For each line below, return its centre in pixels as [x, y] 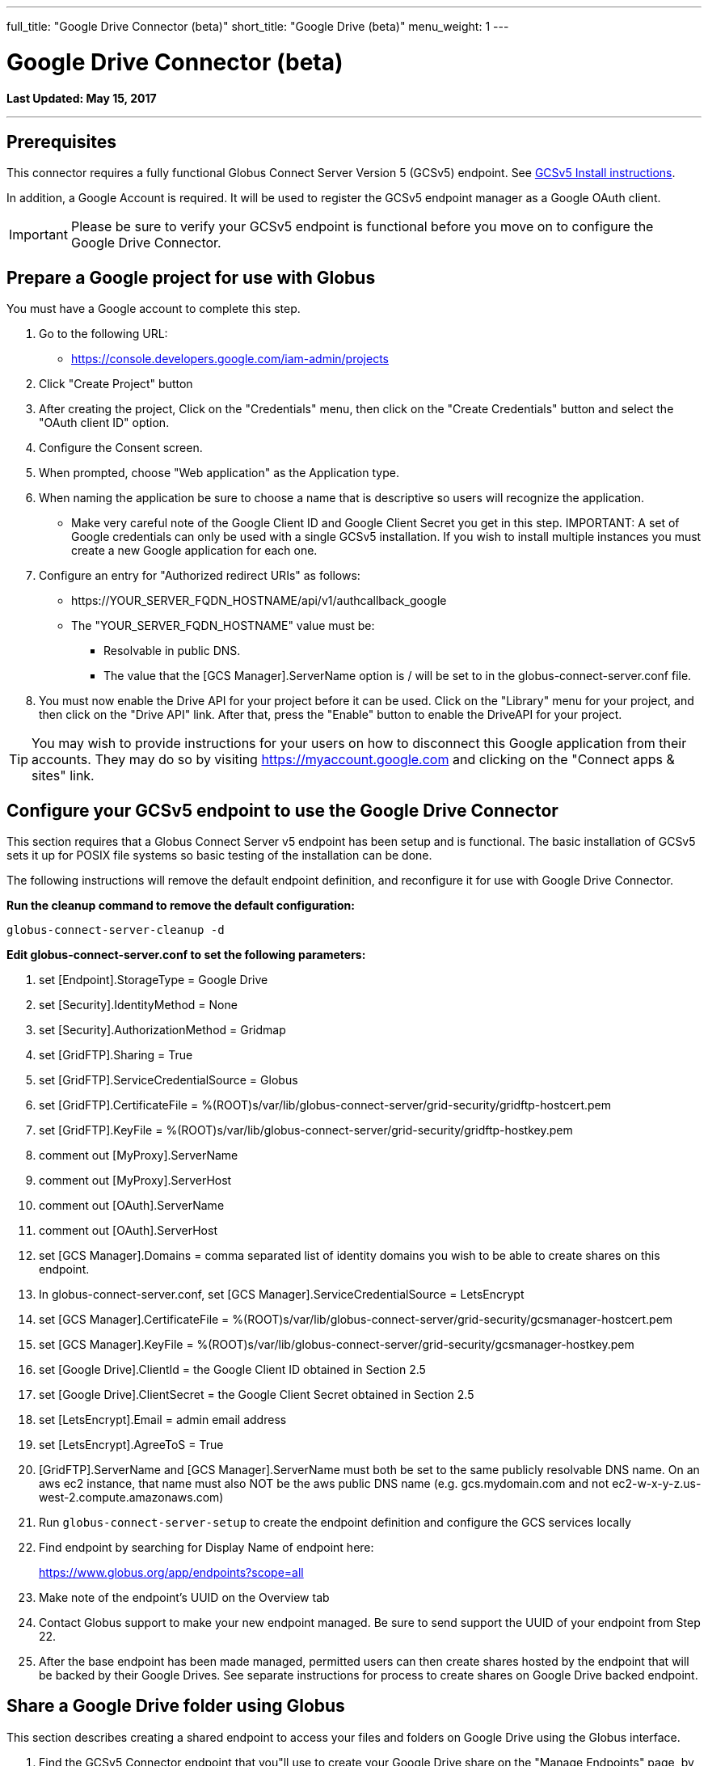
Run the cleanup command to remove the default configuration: [181, 906]
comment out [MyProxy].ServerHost [135, 1181]
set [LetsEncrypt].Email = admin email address [163, 1420]
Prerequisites [61, 142]
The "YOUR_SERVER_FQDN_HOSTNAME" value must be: [223, 626]
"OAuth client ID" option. [104, 423]
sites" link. [63, 776]
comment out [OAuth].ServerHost [128, 1231]
